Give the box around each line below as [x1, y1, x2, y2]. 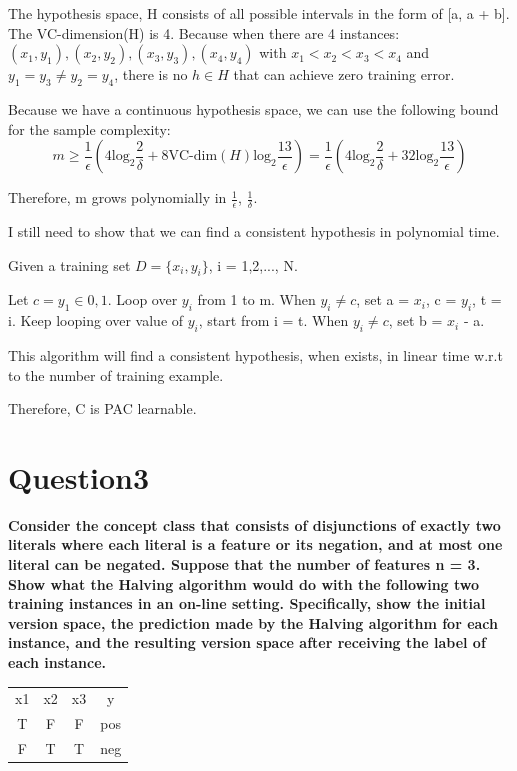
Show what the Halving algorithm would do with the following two [8, 573, 480, 594]
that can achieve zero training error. [233, 64, 455, 85]
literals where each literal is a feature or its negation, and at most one [8, 534, 503, 555]
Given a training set [8, 254, 131, 275]
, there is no [114, 64, 188, 85]
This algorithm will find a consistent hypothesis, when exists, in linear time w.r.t [8, 344, 503, 365]
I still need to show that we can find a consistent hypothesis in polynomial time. [8, 221, 500, 241]
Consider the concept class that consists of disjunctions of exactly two [8, 514, 501, 535]
